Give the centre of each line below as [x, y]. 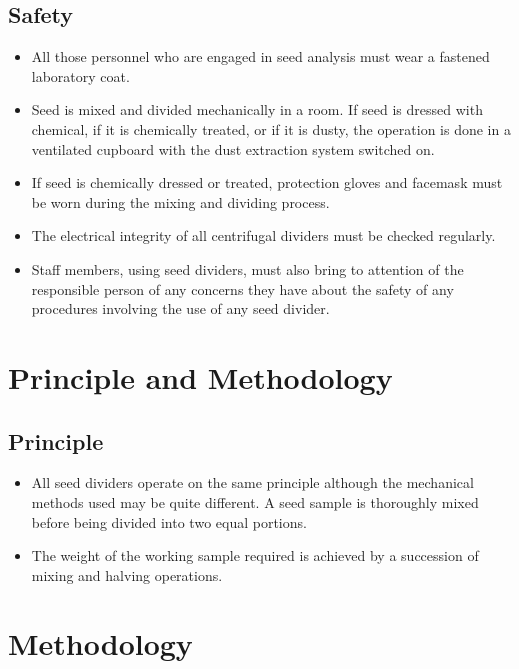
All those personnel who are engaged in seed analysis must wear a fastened [260, 56]
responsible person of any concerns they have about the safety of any [242, 288]
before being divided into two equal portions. [169, 521]
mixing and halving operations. [127, 574]
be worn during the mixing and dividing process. [180, 201]
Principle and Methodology [200, 376]
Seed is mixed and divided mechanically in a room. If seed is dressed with [257, 109]
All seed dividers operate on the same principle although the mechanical [252, 482]
